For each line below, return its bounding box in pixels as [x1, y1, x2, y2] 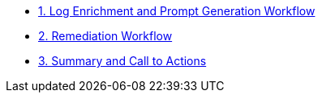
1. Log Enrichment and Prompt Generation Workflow [38, 4, 316, 18]
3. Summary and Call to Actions [38, 54, 207, 68]
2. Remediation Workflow [38, 29, 173, 43]
